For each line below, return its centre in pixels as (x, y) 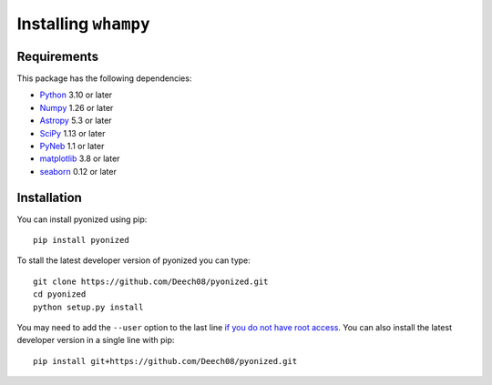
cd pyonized (60, 294)
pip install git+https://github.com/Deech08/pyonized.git (165, 361)
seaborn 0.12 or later (78, 171)
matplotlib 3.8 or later (80, 158)
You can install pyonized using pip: (82, 219)
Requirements (58, 56)
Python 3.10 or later (76, 95)
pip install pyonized (81, 240)
